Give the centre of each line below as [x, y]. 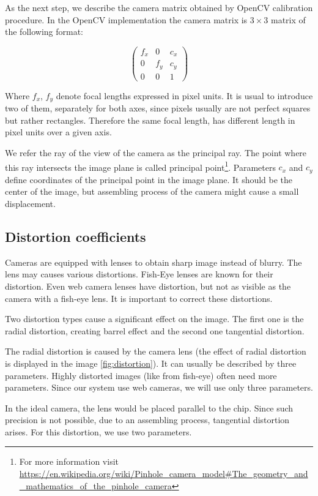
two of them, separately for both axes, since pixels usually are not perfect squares [158, 108]
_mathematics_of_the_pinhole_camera [95, 485]
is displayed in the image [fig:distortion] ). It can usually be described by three [151, 363]
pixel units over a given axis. [58, 132]
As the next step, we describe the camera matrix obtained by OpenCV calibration [159, 7]
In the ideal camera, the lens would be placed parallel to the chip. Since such [149, 408]
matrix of [288, 19]
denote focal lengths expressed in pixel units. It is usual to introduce [184, 95]
